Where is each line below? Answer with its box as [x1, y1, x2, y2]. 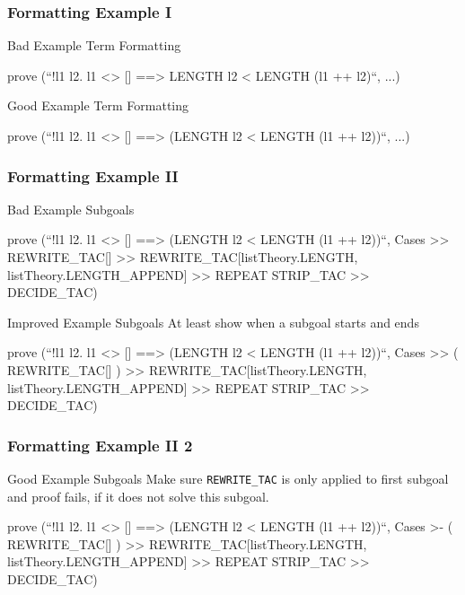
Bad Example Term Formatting [7, 36, 181, 55]
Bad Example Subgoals [7, 199, 135, 218]
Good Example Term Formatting [7, 96, 189, 115]
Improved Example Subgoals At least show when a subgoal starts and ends [7, 312, 419, 331]
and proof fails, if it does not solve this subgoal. [7, 486, 269, 505]
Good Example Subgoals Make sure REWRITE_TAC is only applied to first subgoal [7, 468, 449, 487]
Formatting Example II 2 [7, 433, 193, 456]
